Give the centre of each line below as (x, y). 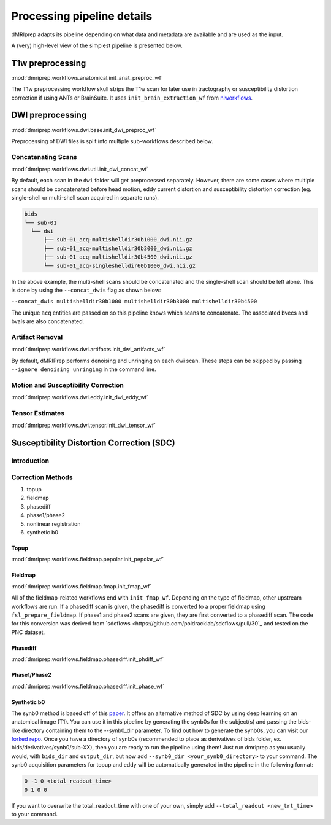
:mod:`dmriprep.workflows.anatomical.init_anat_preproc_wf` (87, 77)
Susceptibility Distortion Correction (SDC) (93, 443)
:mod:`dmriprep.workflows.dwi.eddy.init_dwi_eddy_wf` (80, 397)
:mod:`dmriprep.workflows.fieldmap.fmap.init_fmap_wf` (81, 586)
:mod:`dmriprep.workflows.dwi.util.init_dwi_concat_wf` (80, 170)
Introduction (30, 461)
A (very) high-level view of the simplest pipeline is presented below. (97, 45)
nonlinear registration (54, 524)
